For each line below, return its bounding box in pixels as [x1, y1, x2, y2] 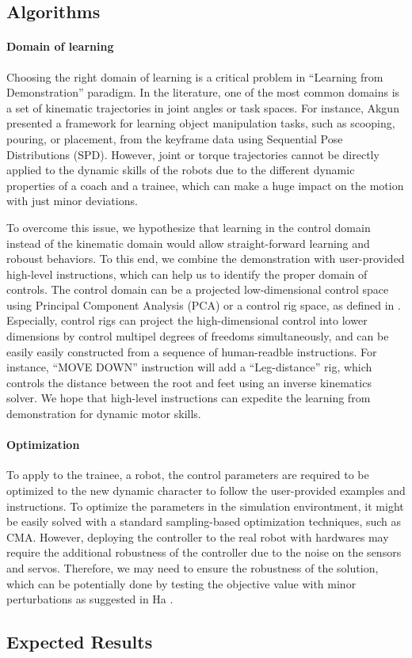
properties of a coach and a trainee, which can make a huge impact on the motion [6, 177, 404, 193]
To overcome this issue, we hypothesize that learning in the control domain [6, 219, 371, 235]
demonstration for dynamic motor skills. [6, 405, 201, 422]
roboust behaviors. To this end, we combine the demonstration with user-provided [6, 250, 405, 267]
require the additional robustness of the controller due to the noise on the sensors [6, 544, 402, 561]
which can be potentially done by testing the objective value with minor [6, 575, 357, 591]
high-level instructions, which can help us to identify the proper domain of [6, 265, 368, 282]
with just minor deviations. [6, 192, 138, 209]
